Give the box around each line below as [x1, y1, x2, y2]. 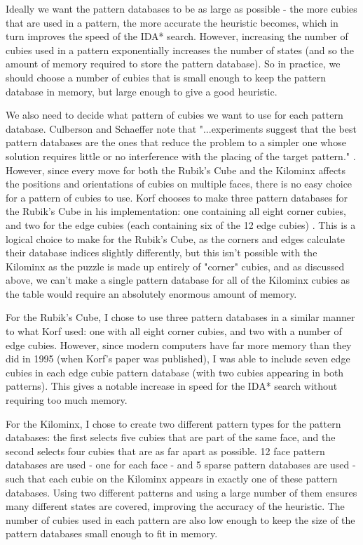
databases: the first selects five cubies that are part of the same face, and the [6, 430, 336, 445]
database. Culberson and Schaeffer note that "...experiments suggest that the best [6, 121, 357, 136]
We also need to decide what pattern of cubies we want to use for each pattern [6, 107, 343, 122]
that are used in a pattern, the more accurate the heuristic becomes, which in [6, 15, 338, 29]
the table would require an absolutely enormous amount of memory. [6, 286, 297, 301]
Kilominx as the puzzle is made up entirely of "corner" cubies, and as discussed [6, 258, 345, 273]
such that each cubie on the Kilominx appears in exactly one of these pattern [6, 471, 338, 485]
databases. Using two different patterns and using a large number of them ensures [6, 485, 357, 499]
